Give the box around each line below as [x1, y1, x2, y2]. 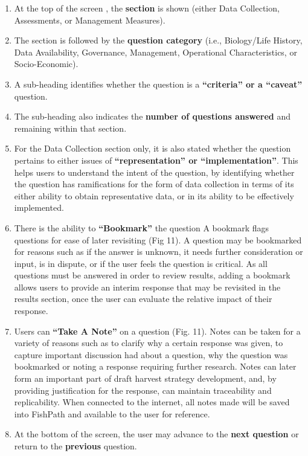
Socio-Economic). [14, 57, 79, 70]
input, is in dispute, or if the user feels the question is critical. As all [14, 257, 268, 269]
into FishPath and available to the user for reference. [14, 407, 210, 420]
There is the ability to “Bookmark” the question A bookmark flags [14, 221, 269, 234]
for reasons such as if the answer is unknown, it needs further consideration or [14, 245, 303, 258]
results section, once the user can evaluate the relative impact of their [14, 292, 272, 305]
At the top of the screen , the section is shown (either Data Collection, [14, 2, 280, 14]
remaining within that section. [14, 121, 127, 134]
